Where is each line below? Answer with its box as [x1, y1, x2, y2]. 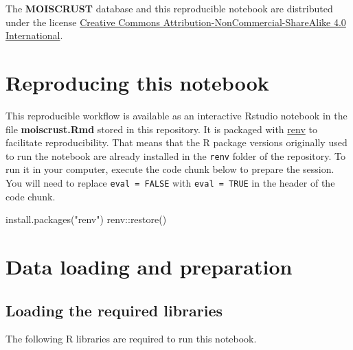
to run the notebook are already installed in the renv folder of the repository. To [5, 148, 345, 163]
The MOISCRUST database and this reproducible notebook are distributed [5, 1, 333, 15]
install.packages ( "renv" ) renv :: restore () [5, 212, 167, 226]
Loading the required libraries [5, 299, 223, 320]
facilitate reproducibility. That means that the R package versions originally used [5, 135, 348, 150]
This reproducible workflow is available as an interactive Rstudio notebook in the [5, 108, 348, 122]
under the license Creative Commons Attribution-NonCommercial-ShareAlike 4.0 [5, 14, 346, 29]
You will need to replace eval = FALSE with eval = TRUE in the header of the [5, 175, 335, 189]
